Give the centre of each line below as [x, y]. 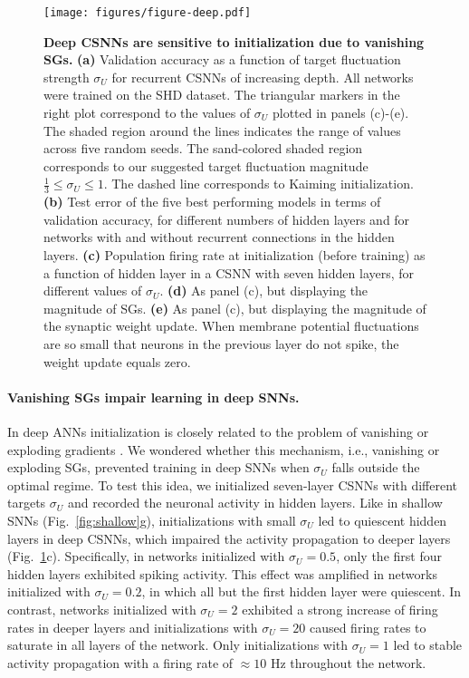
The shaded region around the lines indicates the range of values [222, 130]
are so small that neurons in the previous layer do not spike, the [221, 343]
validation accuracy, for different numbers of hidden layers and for [227, 219]
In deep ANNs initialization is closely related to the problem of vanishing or [218, 431]
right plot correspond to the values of [147, 113]
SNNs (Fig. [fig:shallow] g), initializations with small [152, 520]
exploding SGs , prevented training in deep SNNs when [158, 467]
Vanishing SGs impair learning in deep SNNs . [153, 397]
